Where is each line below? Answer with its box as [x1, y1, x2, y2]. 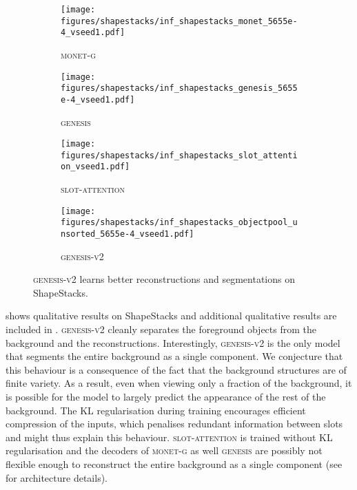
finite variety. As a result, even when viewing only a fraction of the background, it [6, 376, 352, 390]
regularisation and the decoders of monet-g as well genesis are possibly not [6, 443, 323, 458]
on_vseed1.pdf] [61, 162, 130, 172]
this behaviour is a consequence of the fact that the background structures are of [6, 362, 347, 376]
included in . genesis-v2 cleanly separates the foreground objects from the [6, 322, 316, 337]
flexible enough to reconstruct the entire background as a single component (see [6, 456, 343, 471]
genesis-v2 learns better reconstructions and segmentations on [33, 272, 295, 286]
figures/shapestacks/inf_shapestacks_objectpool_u [61, 217, 298, 228]
